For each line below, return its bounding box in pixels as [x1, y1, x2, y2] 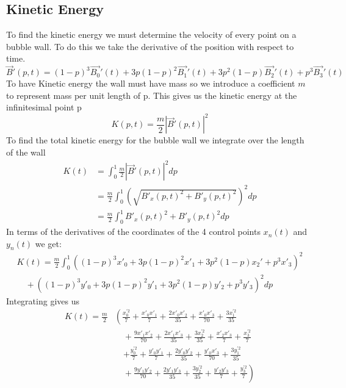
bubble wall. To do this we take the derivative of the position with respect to [6, 40, 294, 52]
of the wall [6, 146, 46, 159]
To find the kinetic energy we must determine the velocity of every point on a [6, 28, 297, 41]
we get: [35, 237, 62, 250]
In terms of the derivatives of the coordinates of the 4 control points [6, 225, 261, 238]
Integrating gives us [6, 294, 79, 307]
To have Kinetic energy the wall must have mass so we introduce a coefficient [6, 77, 295, 90]
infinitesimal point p [6, 101, 82, 113]
